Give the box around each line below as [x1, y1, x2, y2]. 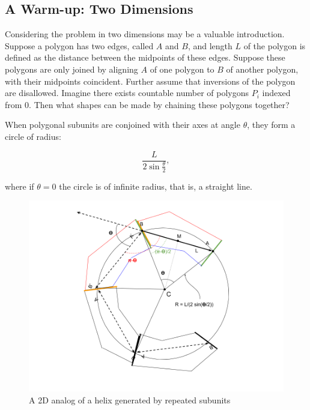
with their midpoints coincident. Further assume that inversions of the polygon [5, 74, 296, 87]
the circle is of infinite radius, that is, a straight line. [59, 179, 252, 192]
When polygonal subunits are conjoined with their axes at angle [5, 118, 240, 131]
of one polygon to [150, 62, 214, 75]
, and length [187, 39, 232, 52]
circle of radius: [5, 130, 61, 142]
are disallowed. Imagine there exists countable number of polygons [5, 86, 249, 99]
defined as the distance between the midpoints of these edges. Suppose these [5, 51, 285, 64]
